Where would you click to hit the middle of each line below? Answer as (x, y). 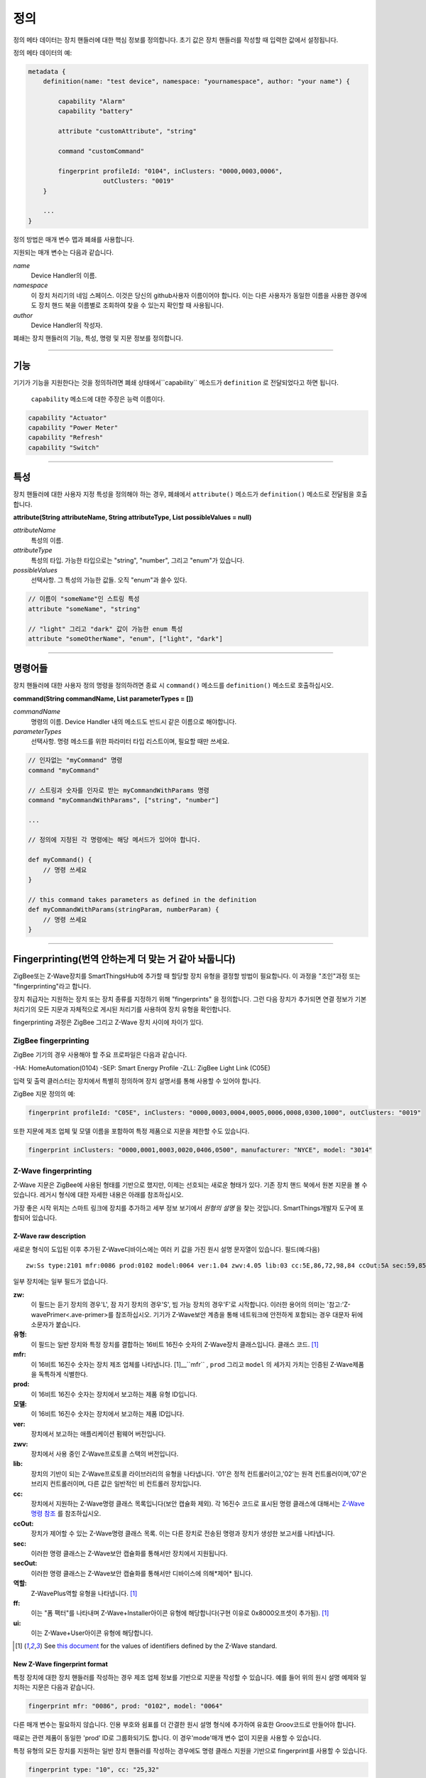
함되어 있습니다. (35, 1218)
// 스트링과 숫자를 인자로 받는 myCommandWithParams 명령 (119, 790)
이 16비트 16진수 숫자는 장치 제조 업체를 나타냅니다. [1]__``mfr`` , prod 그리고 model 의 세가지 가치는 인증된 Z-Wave (192, 1364)
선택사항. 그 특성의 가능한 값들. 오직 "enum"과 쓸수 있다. (109, 580)
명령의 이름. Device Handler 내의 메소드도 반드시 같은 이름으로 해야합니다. (134, 721)
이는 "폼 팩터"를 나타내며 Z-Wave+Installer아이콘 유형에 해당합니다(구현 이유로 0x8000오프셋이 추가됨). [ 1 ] (180, 1613)
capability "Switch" (64, 447)
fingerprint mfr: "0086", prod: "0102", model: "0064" (125, 1706)
